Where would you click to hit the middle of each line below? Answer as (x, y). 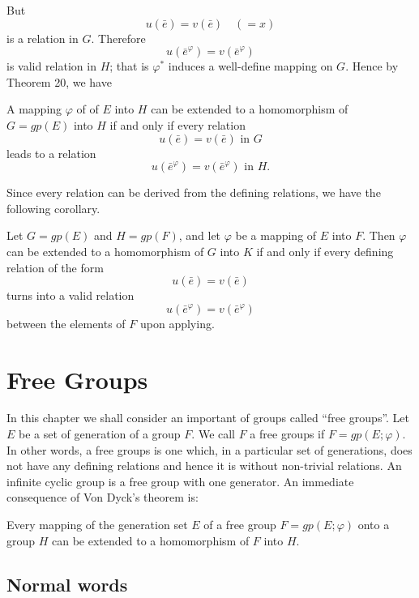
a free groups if (287, 434)
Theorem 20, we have (59, 81)
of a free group (240, 524)
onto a (374, 524)
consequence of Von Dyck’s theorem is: (103, 497)
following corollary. (53, 208)
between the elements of (66, 323)
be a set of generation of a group (100, 434)
